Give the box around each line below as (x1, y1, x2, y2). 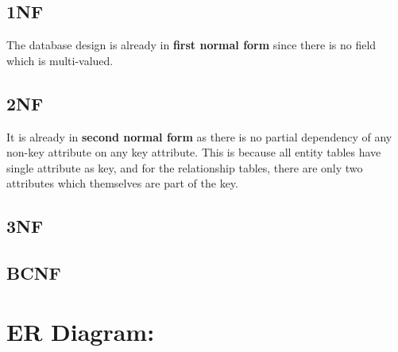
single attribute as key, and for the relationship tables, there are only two (6, 159, 363, 176)
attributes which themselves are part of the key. (6, 175, 238, 191)
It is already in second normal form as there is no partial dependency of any (6, 128, 392, 145)
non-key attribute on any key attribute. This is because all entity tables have (6, 144, 381, 161)
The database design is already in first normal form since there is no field (6, 37, 377, 53)
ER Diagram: (6, 315, 155, 347)
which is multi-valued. (6, 52, 114, 68)
